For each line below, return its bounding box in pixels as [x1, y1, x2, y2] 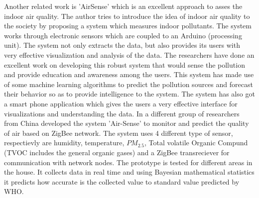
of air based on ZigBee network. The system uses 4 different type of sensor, [4, 127, 233, 138]
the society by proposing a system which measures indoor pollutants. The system [4, 20, 252, 31]
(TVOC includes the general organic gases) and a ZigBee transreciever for [4, 147, 230, 157]
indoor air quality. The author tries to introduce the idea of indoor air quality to [4, 10, 250, 21]
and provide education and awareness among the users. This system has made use [4, 69, 254, 80]
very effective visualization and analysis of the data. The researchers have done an [4, 49, 255, 60]
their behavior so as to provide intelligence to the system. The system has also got [4, 89, 255, 99]
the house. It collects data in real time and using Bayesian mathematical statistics [4, 167, 255, 177]
